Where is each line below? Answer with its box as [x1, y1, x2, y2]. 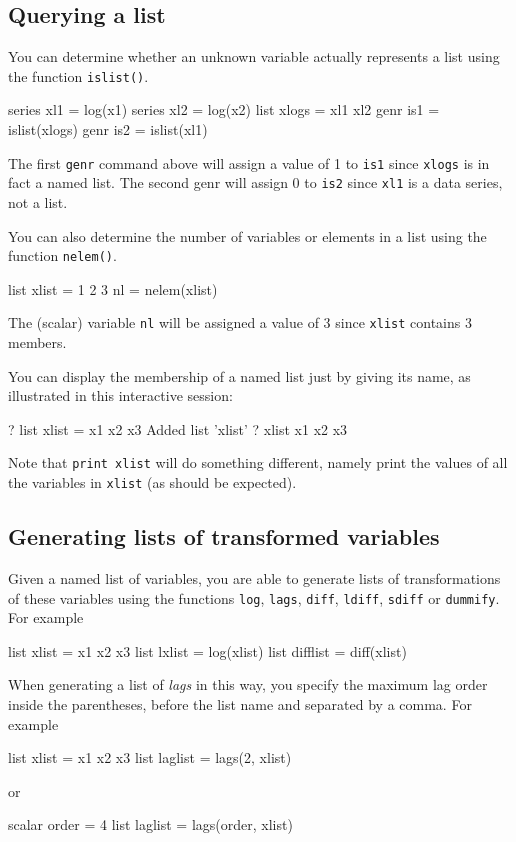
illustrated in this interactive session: [8, 385, 233, 406]
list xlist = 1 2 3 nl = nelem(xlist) [8, 278, 218, 299]
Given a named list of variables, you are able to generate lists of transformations [8, 567, 501, 588]
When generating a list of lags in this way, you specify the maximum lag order [8, 674, 488, 695]
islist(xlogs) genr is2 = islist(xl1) [8, 119, 208, 140]
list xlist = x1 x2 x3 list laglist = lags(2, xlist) [8, 747, 292, 768]
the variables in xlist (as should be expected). [8, 472, 297, 493]
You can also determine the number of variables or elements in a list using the [8, 225, 487, 246]
